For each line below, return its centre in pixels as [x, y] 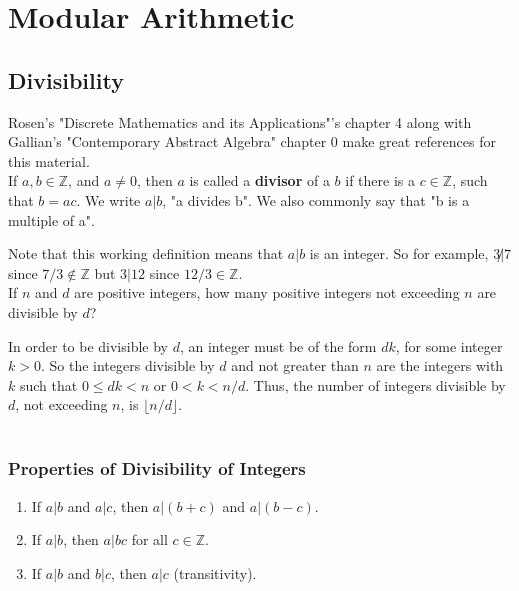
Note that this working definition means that [146, 253]
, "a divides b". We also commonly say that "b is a [316, 199]
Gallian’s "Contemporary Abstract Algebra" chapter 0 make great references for [252, 141]
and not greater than [295, 365]
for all [149, 539]
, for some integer [449, 345]
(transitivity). [215, 572]
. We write [108, 199]
